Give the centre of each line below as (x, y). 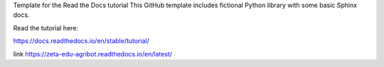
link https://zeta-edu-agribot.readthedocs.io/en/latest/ (93, 54)
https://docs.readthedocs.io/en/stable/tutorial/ (81, 41)
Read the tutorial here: (46, 28)
